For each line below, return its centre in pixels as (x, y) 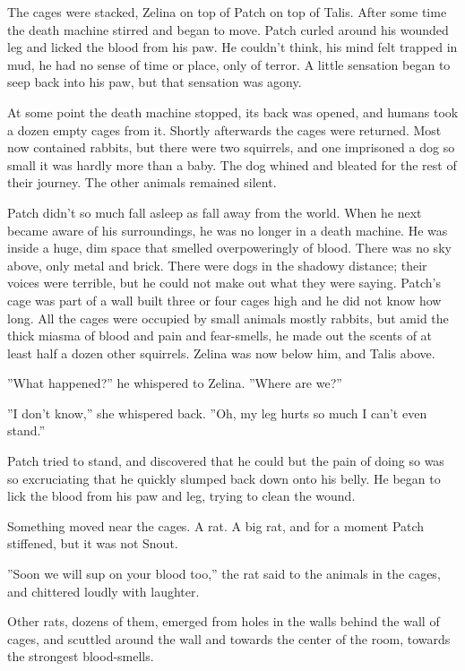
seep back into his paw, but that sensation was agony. (155, 82)
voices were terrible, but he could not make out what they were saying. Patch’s (224, 283)
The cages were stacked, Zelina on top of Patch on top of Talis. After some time (227, 12)
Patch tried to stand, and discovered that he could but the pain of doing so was (226, 461)
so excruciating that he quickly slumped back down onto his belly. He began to (224, 478)
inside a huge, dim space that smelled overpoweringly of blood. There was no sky (229, 248)
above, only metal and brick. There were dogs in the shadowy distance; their (217, 265)
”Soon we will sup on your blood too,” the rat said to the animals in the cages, (224, 574)
